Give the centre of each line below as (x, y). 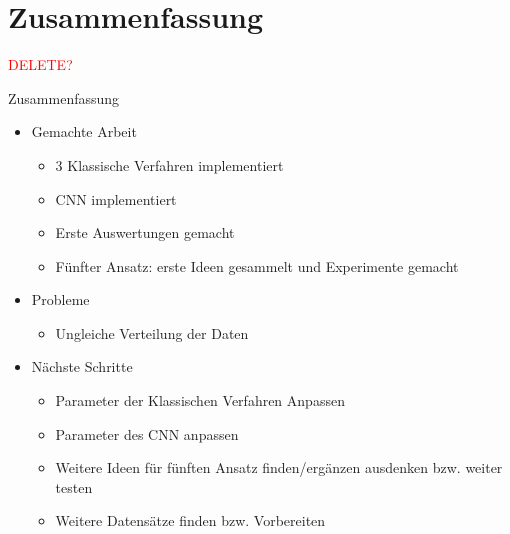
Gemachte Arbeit (84, 131)
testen (74, 486)
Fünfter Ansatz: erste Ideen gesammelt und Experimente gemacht (257, 265)
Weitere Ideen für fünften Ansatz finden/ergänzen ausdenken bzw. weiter (279, 467)
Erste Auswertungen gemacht (145, 232)
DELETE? (40, 64)
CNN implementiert (116, 198)
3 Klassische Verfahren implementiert (169, 164)
